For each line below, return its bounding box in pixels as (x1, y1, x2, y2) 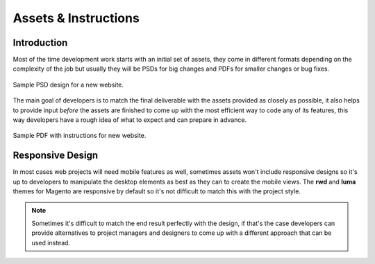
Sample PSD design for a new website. (12, 80, 124, 89)
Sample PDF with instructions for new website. (12, 132, 147, 140)
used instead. (31, 238, 71, 247)
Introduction (12, 37, 68, 49)
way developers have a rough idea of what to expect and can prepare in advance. (12, 116, 247, 124)
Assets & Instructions (12, 10, 140, 26)
